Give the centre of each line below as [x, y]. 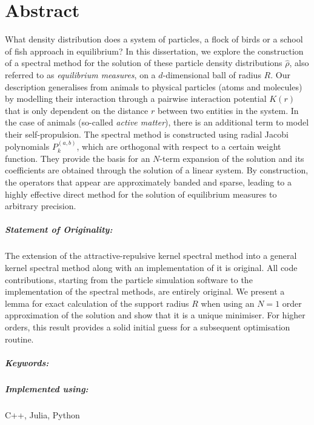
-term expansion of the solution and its [232, 158]
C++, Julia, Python [42, 414]
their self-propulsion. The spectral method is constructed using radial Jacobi [147, 134]
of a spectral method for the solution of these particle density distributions [144, 63]
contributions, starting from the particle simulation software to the [129, 279]
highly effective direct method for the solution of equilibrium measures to [141, 194]
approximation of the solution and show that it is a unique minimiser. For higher [155, 315]
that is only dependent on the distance [77, 110]
